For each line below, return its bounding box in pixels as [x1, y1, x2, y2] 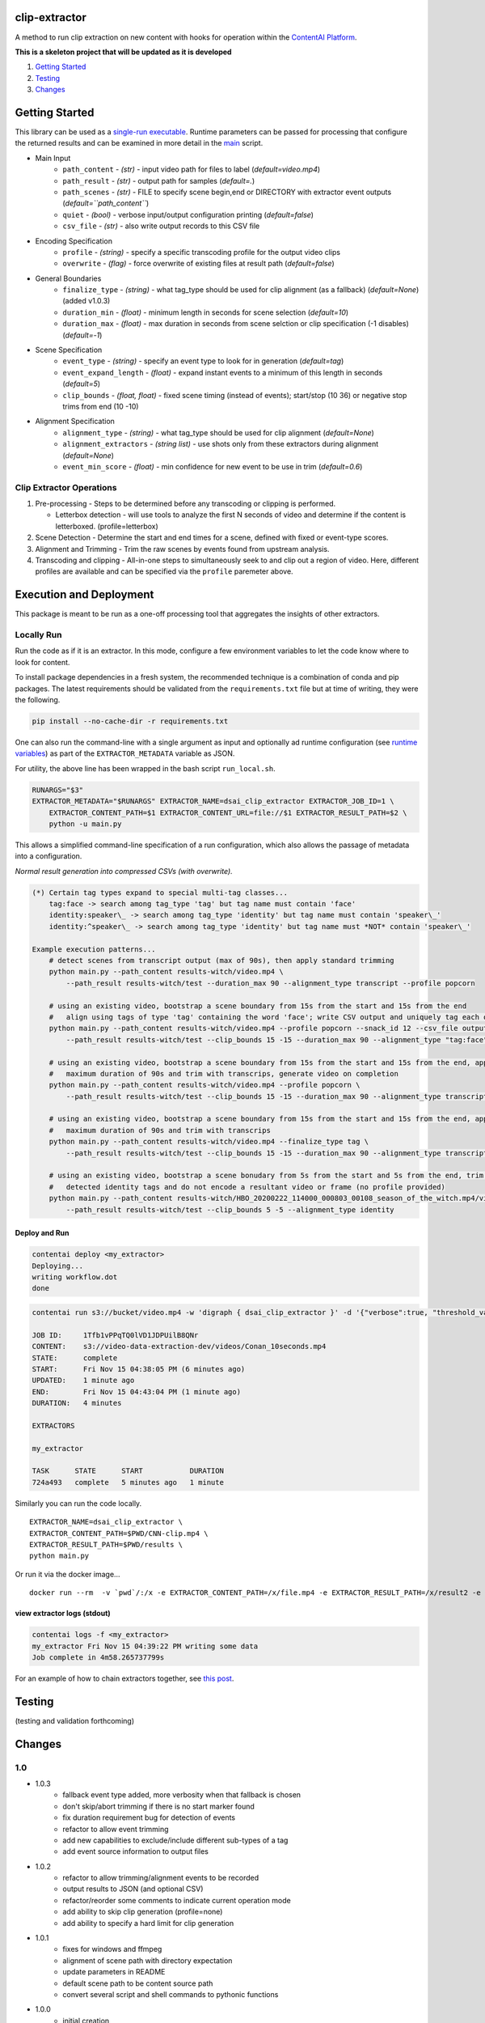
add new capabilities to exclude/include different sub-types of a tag [62, 1835, 289, 1845]
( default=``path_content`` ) [62, 198, 150, 208]
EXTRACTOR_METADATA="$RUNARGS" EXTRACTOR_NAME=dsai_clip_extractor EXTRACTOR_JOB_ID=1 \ [32, 797, 395, 806]
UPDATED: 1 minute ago [32, 1376, 135, 1385]
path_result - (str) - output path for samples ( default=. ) [62, 176, 255, 185]
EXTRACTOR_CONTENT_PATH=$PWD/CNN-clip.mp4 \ [29, 1529, 209, 1537]
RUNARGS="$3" [32, 785, 84, 795]
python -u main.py [48, 819, 122, 829]
